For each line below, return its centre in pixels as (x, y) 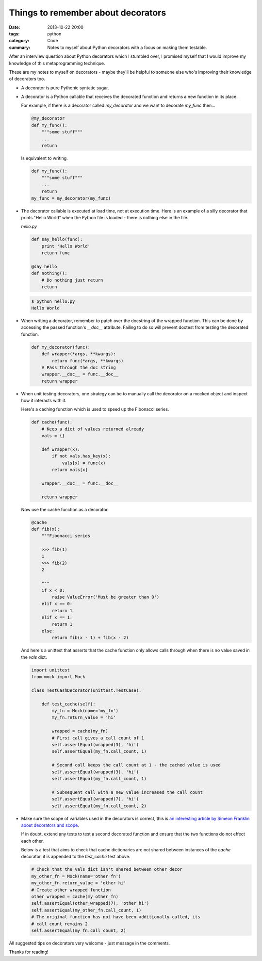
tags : (14, 33)
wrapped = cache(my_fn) (80, 731)
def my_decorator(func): (61, 347)
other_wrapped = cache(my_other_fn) (75, 897)
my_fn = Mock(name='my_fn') (85, 711)
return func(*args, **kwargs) (88, 361)
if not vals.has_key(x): (81, 456)
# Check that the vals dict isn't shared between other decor (107, 869)
